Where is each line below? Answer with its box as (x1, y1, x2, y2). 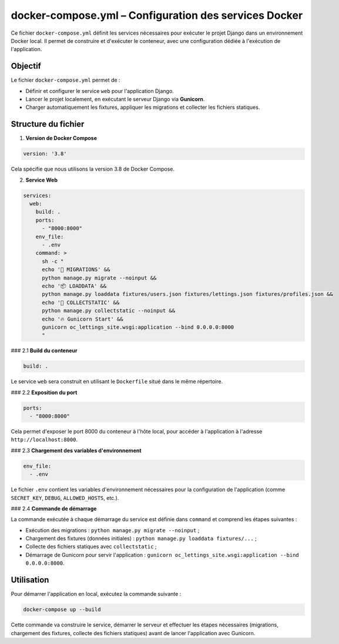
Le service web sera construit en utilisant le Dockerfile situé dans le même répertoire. (11, 378, 223, 385)
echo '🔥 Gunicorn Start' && (42, 315, 123, 322)
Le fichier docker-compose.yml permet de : (11, 76, 120, 84)
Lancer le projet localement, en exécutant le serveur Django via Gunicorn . (25, 96, 205, 103)
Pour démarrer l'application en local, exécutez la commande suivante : (11, 590, 182, 598)
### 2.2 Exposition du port (11, 389, 78, 396)
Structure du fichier (11, 119, 85, 129)
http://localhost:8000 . (11, 436, 78, 443)
